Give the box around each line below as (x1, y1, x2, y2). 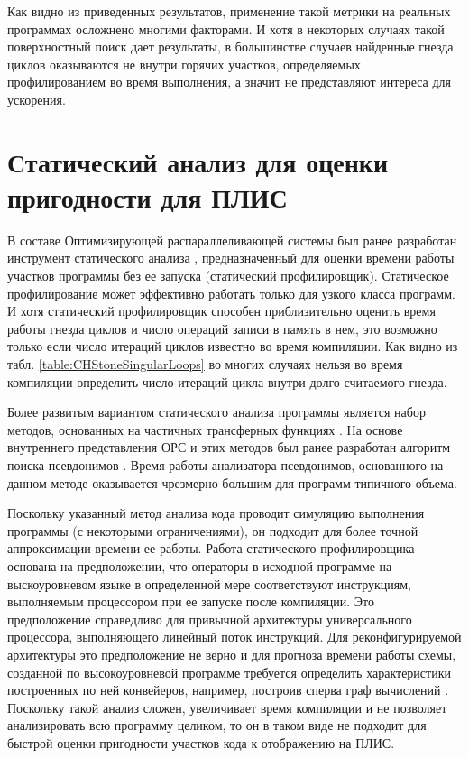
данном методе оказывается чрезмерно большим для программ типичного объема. (7, 473, 457, 492)
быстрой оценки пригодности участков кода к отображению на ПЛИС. (7, 733, 395, 752)
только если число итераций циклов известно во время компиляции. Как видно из (7, 337, 458, 356)
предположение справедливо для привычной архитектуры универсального (7, 609, 412, 628)
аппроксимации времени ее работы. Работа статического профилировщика (7, 539, 415, 558)
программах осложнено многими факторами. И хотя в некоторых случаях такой (7, 19, 445, 38)
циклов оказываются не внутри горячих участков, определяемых (7, 54, 361, 73)
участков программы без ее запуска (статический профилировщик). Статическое (7, 266, 449, 285)
